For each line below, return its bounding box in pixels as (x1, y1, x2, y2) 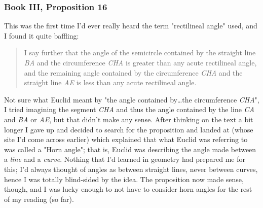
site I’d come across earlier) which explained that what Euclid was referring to (4, 134, 248, 145)
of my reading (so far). (4, 193, 74, 204)
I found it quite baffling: (4, 30, 79, 41)
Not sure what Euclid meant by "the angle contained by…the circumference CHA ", (4, 94, 259, 105)
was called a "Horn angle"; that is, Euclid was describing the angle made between (4, 144, 256, 154)
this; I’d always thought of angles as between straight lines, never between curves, (4, 163, 258, 174)
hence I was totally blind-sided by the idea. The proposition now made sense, (4, 174, 244, 184)
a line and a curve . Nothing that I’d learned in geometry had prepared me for (4, 154, 245, 164)
